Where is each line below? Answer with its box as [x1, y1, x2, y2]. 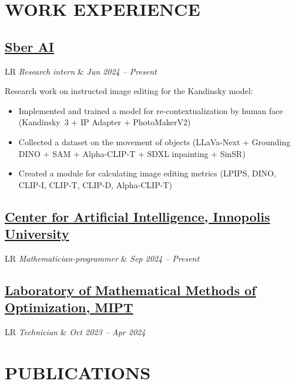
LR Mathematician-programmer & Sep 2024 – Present [5, 252, 200, 264]
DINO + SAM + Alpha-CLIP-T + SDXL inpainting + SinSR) [18, 147, 246, 159]
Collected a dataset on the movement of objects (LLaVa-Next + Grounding [18, 135, 291, 148]
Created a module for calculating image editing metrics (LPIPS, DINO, [18, 167, 276, 179]
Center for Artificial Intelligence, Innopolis [5, 207, 270, 225]
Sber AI [5, 37, 54, 55]
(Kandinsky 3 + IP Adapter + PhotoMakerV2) [18, 116, 191, 128]
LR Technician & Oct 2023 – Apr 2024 [5, 326, 146, 338]
